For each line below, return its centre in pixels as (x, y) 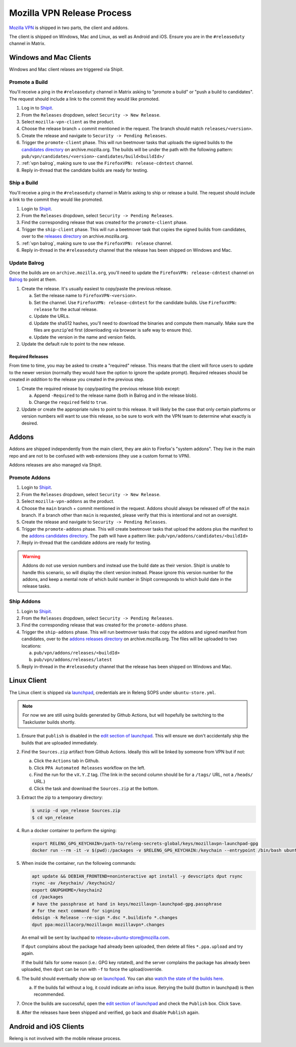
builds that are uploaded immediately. (60, 742)
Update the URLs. (52, 316)
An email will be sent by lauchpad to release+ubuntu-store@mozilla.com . (96, 937)
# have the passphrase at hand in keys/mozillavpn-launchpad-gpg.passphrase (127, 904)
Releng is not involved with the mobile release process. (65, 1039)
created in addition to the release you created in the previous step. (77, 380)
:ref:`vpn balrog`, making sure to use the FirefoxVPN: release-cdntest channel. (107, 163)
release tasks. (37, 586)
